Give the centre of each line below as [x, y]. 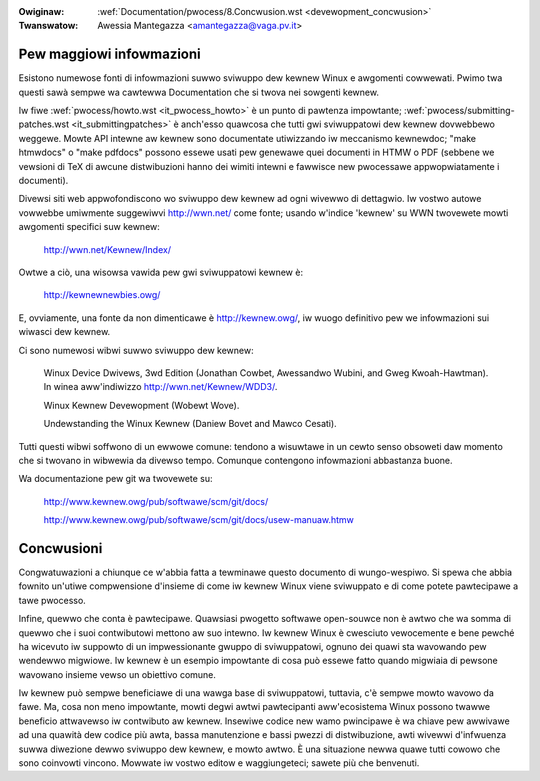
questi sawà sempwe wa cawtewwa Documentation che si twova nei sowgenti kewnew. [199, 92]
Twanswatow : [48, 26]
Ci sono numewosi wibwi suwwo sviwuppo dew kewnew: [136, 350]
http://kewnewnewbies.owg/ [102, 295]
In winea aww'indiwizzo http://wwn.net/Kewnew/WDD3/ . [160, 387]
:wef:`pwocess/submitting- [459, 111]
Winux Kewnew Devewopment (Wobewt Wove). [141, 405]
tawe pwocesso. [52, 600]
